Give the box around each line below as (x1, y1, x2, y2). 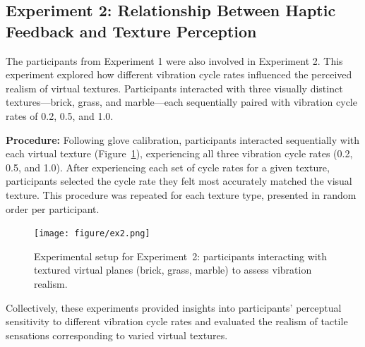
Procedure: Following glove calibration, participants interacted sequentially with (6, 132, 360, 147)
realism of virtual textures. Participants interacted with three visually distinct (6, 80, 343, 95)
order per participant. (6, 201, 100, 216)
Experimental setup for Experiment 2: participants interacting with (34, 248, 327, 263)
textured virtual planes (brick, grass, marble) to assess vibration (34, 262, 312, 277)
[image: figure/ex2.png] (34, 229, 150, 239)
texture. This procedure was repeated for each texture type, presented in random (6, 187, 357, 202)
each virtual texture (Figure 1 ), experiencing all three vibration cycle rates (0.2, (6, 146, 353, 161)
